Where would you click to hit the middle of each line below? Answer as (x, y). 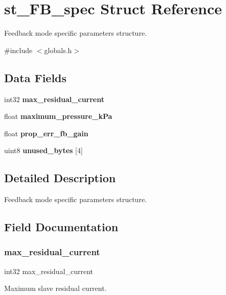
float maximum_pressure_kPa (58, 116)
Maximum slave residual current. (55, 288)
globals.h (58, 50)
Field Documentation (61, 227)
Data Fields (36, 77)
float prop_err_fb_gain (46, 133)
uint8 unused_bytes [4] (43, 150)
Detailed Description (60, 178)
